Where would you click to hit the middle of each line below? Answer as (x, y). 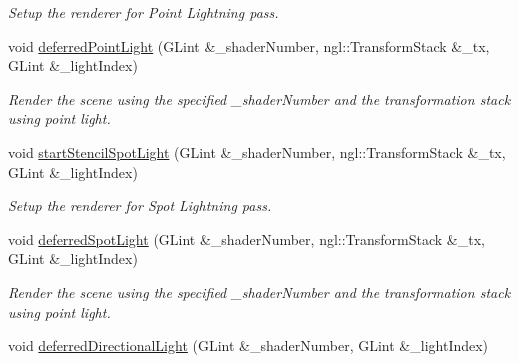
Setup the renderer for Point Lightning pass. (143, 12)
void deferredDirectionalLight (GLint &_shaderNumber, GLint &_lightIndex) (248, 345)
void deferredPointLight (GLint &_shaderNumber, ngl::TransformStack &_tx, (249, 45)
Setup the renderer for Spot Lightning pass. (140, 205)
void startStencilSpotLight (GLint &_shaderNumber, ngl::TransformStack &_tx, (257, 151)
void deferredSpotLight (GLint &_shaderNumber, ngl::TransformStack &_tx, (246, 238)
